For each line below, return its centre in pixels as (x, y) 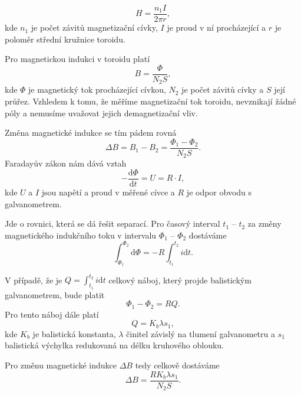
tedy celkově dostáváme (177, 365)
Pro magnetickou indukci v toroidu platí (77, 59)
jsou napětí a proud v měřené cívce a (108, 192)
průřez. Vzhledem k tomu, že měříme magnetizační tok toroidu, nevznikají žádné (150, 101)
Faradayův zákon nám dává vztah (66, 163)
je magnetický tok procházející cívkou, (97, 89)
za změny (264, 223)
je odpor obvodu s (219, 192)
